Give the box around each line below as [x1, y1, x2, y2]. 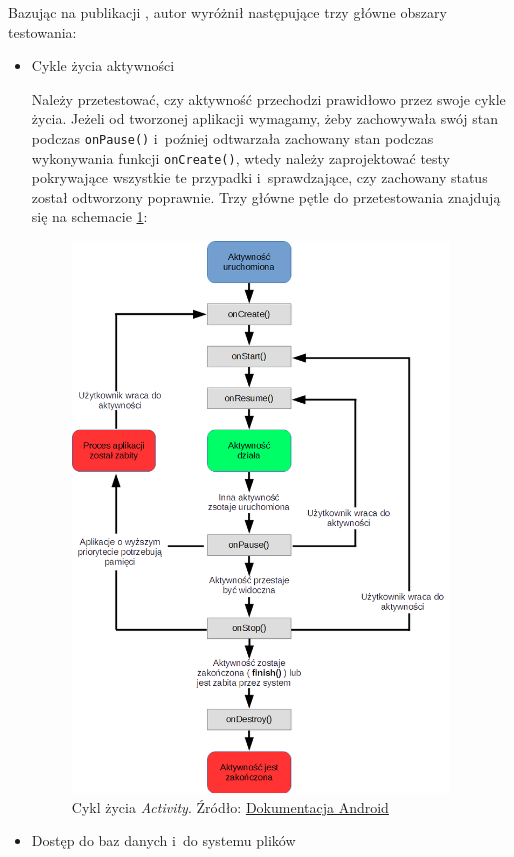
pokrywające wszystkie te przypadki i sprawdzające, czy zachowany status [31, 167, 488, 188]
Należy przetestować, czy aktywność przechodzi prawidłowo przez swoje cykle [31, 88, 506, 109]
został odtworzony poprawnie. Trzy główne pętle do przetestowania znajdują [31, 186, 501, 207]
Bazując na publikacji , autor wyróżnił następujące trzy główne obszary [8, 2, 447, 22]
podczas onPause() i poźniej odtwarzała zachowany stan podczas [31, 127, 434, 148]
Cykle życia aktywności [31, 55, 175, 76]
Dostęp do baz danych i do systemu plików [31, 830, 296, 851]
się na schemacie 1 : [31, 206, 148, 227]
